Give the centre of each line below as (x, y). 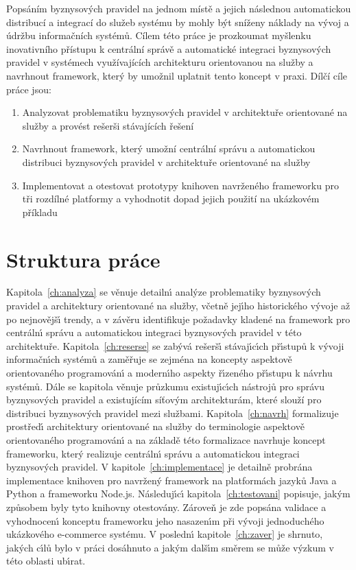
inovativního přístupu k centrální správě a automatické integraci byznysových (169, 48)
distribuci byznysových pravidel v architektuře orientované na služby (166, 162)
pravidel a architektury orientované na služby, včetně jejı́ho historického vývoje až (178, 306)
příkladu (40, 212)
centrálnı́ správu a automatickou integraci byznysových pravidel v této (154, 332)
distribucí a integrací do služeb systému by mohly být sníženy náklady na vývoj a (178, 22)
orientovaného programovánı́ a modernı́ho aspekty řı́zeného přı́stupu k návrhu (169, 372)
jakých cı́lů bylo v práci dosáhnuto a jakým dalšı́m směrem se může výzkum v (170, 547)
